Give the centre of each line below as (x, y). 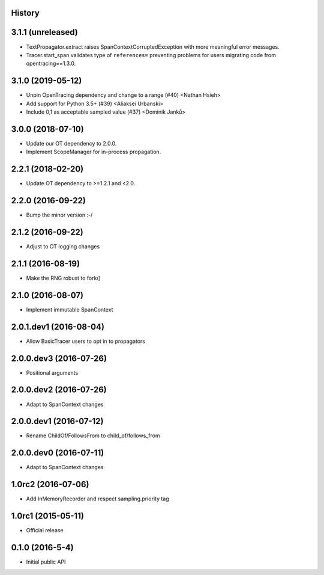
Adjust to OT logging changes (63, 247)
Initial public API (46, 562)
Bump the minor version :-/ (59, 215)
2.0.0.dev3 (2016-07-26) (59, 358)
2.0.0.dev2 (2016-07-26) (59, 390)
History (25, 13)
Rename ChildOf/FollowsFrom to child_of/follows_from (93, 435)
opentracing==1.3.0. (51, 64)
